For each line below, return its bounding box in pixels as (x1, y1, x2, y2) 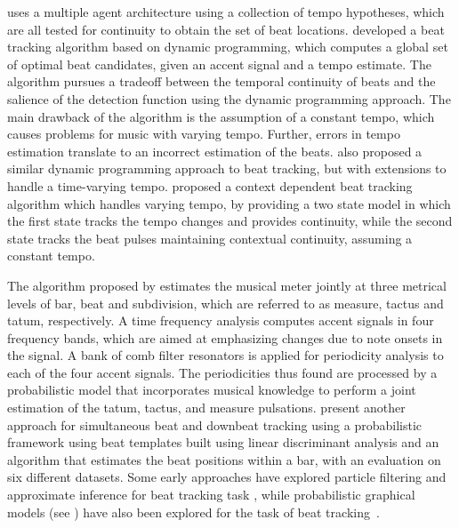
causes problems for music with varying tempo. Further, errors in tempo (7, 124, 400, 143)
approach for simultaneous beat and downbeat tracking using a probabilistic (7, 415, 423, 434)
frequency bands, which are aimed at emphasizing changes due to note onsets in (7, 328, 443, 347)
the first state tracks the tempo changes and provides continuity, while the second (7, 212, 453, 230)
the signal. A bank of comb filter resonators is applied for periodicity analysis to (7, 346, 444, 364)
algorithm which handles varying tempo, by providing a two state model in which (7, 194, 451, 212)
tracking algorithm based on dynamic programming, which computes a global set (7, 37, 448, 56)
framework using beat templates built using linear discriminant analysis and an (7, 433, 439, 452)
